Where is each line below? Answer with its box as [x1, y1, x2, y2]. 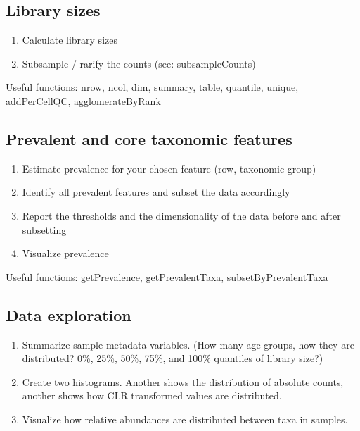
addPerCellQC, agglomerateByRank [6, 93, 161, 108]
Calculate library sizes [22, 32, 117, 47]
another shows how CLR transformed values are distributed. [22, 388, 282, 403]
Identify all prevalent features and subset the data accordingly [22, 185, 290, 199]
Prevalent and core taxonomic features [6, 127, 292, 149]
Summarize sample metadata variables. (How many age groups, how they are [22, 337, 354, 351]
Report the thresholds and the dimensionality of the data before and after [22, 208, 341, 223]
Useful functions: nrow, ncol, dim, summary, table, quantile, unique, [6, 80, 299, 94]
